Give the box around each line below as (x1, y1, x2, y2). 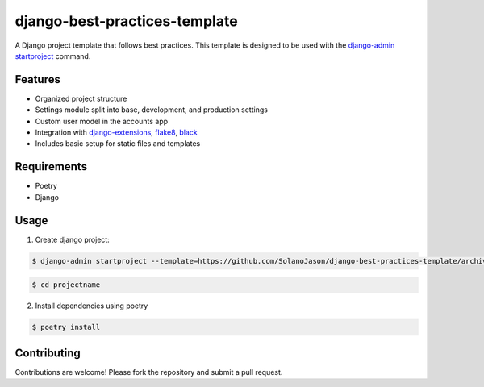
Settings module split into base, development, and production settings (35, 105, 268, 114)
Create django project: (35, 235, 111, 244)
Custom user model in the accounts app (35, 116, 169, 126)
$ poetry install (31, 322, 101, 332)
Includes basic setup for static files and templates (35, 139, 201, 148)
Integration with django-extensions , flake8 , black (35, 127, 198, 137)
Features (15, 73, 60, 86)
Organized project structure (35, 94, 127, 103)
